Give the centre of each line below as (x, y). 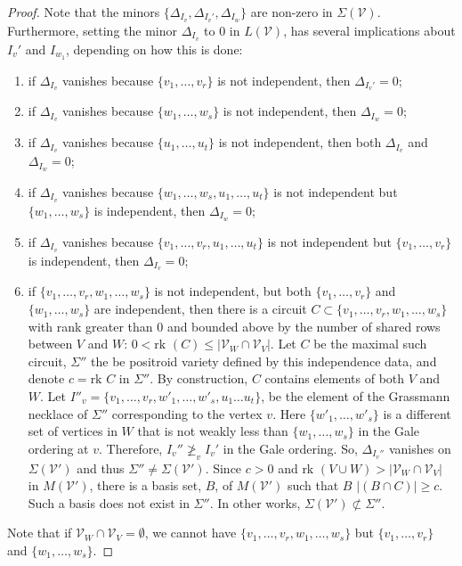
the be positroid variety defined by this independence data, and (264, 361)
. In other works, (255, 502)
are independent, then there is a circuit (200, 309)
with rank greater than (90, 326)
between (50, 344)
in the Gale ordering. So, (290, 448)
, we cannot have (190, 533)
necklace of (58, 413)
